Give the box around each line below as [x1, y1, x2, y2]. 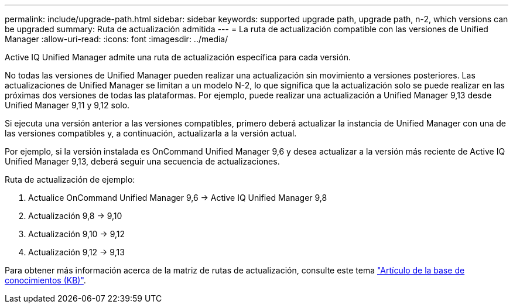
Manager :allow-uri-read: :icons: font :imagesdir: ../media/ [5, 34, 228, 44]
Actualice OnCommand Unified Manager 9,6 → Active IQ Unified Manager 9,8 [28, 193, 327, 203]
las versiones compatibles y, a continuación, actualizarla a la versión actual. [5, 128, 297, 138]
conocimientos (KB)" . [5, 275, 86, 285]
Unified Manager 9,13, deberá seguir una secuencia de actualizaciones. [5, 156, 280, 166]
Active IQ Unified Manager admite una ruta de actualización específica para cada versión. [5, 52, 351, 62]
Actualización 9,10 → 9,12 [28, 229, 125, 239]
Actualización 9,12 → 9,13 [28, 247, 125, 257]
